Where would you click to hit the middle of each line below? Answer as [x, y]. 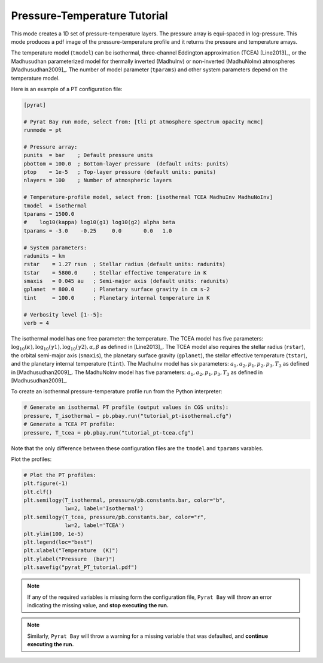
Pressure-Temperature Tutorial [89, 16]
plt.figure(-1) [46, 483]
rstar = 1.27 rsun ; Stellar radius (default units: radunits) [125, 264]
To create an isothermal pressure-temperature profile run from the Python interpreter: [117, 391]
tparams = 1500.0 [49, 214]
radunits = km [44, 256]
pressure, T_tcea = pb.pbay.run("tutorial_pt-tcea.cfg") [109, 433]
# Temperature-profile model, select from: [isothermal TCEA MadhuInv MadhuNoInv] [148, 197]
